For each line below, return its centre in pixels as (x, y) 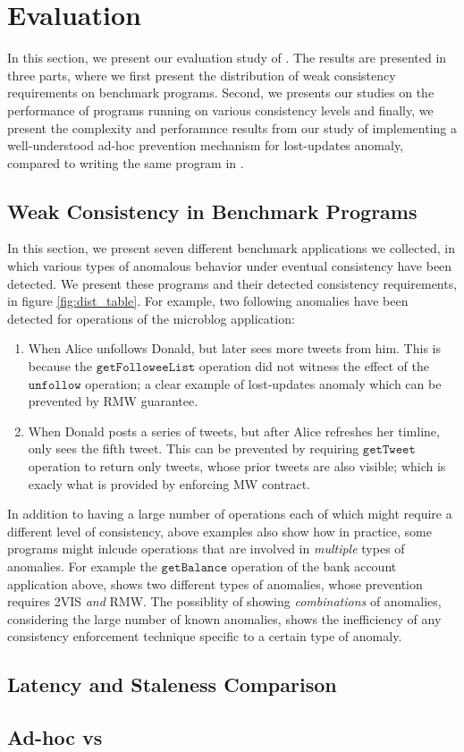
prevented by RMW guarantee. (113, 401)
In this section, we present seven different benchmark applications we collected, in (231, 248)
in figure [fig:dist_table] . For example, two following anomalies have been (208, 301)
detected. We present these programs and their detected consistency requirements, (232, 283)
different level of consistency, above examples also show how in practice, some (219, 531)
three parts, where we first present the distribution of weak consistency (202, 75)
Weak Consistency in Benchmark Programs (212, 211)
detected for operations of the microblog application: (151, 318)
